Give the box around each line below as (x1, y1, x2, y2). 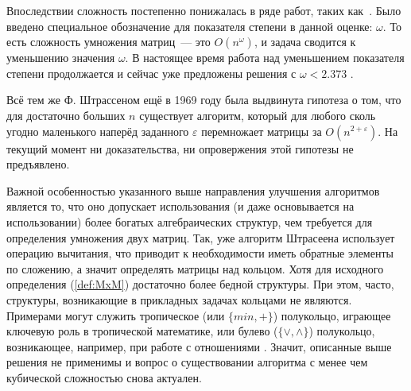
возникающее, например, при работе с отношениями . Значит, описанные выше (6, 338, 392, 354)
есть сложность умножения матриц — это (6, 33, 211, 50)
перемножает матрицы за (201, 122, 322, 139)
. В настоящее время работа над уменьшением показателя (125, 49, 405, 66)
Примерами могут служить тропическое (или (6, 307, 225, 323)
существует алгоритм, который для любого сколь (139, 106, 376, 123)
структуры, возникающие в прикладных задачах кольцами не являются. (6, 291, 352, 308)
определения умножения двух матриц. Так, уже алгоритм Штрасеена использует (6, 229, 395, 246)
